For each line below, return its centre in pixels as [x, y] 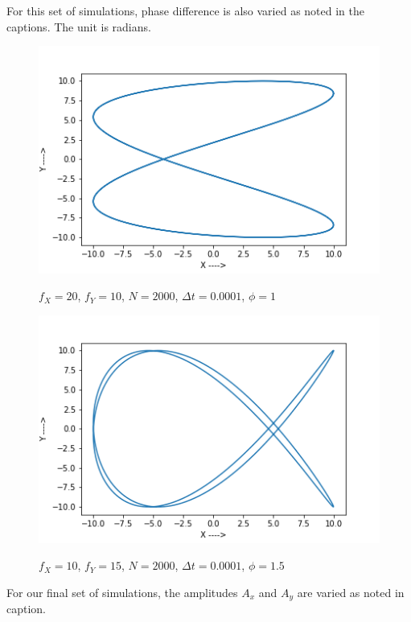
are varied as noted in [351, 592]
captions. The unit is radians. [79, 26]
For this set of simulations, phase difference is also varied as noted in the [186, 10]
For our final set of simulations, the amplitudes [122, 592]
